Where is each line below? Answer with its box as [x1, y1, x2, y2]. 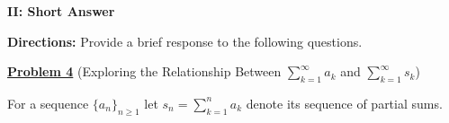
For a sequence [7, 93, 89, 112]
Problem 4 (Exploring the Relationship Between [7, 62, 282, 81]
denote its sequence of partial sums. [246, 93, 443, 112]
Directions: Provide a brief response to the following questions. [7, 31, 363, 50]
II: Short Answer [7, 2, 115, 20]
